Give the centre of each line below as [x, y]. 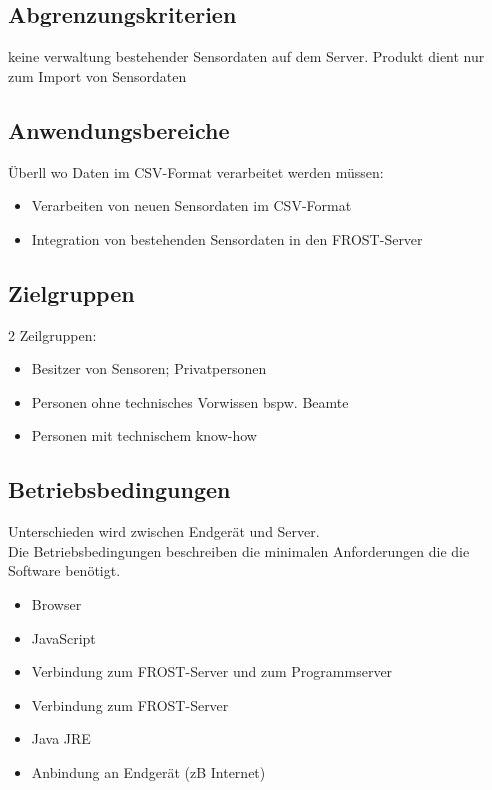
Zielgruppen [71, 292]
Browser [56, 603]
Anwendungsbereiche [119, 129]
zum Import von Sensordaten [97, 75]
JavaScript [63, 637]
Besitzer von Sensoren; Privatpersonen [149, 368]
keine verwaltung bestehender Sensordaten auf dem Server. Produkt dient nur [246, 56]
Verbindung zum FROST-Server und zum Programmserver [212, 671]
